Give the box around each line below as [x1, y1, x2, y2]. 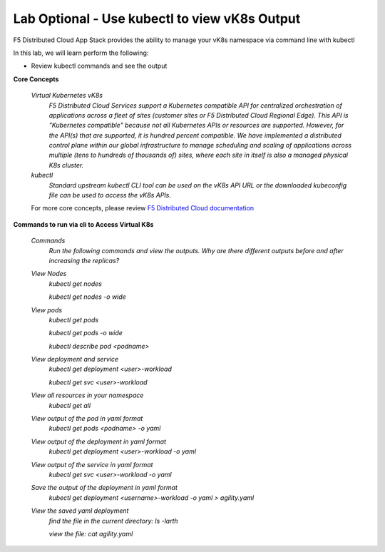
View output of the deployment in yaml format [31, 437, 167, 446]
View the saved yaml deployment [31, 506, 129, 515]
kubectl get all [48, 401, 91, 409]
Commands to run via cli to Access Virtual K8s [13, 220, 154, 228]
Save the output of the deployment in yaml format [31, 484, 178, 492]
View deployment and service [31, 355, 119, 364]
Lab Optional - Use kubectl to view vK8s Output [13, 11, 301, 26]
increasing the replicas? [48, 256, 120, 265]
